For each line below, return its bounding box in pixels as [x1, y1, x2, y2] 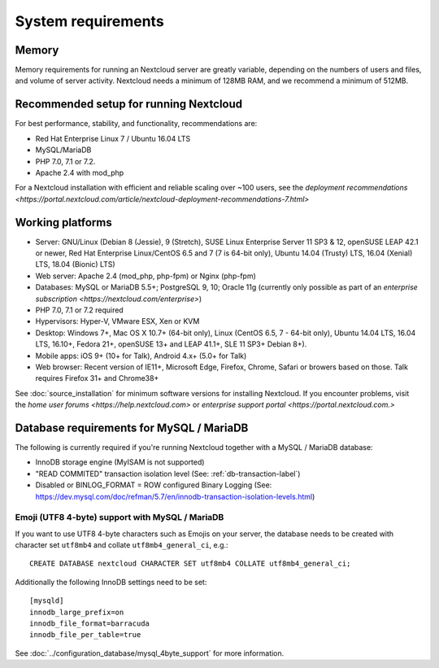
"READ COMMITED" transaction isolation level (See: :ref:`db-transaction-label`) [35, 469, 301, 478]
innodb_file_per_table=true [29, 631, 141, 640]
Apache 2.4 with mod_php [35, 168, 124, 177]
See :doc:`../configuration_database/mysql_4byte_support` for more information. [15, 648, 285, 658]
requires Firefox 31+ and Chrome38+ [35, 373, 159, 383]
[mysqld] [29, 596, 64, 605]
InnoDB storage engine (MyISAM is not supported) [35, 457, 205, 467]
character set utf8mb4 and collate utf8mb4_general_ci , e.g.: [15, 540, 228, 550]
